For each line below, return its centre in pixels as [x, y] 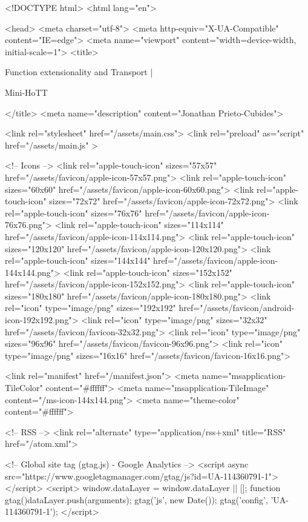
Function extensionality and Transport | [79, 72]
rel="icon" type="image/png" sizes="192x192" [90, 308]
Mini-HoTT [26, 92]
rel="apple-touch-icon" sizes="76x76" [74, 212]
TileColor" [24, 388]
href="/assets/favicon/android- [237, 308]
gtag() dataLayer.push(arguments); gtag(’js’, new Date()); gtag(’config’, [136, 499]
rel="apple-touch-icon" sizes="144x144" [78, 260]
